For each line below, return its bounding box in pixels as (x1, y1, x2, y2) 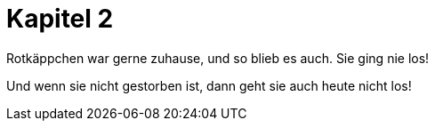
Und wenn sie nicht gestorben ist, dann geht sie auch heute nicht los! (6, 77, 412, 93)
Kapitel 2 (6, 4, 114, 34)
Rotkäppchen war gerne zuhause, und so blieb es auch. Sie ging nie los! (6, 50, 430, 66)
